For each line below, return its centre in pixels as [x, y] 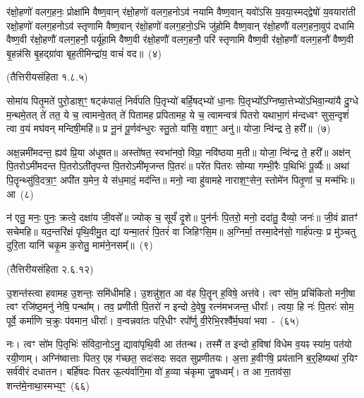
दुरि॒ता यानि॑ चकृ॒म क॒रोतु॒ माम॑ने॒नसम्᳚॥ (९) [80, 245]
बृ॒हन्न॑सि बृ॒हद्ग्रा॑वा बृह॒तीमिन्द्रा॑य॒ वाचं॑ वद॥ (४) [84, 53]
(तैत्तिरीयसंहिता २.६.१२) [50, 268]
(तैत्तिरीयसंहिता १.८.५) [47, 77]
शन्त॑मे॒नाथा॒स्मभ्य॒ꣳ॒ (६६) [48, 386]
